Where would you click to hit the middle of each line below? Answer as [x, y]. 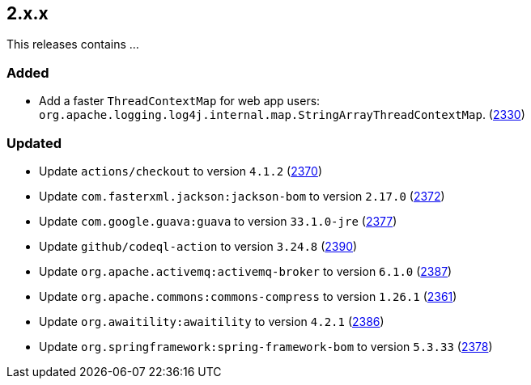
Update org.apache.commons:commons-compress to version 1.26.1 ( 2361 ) [248, 296]
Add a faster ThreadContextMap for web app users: [180, 101]
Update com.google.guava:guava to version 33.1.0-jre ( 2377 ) [218, 221]
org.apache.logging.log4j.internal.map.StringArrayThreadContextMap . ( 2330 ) [282, 115]
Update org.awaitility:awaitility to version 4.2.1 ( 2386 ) [212, 321]
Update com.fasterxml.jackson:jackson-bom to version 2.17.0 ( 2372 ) [242, 196]
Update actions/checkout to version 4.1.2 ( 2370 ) [181, 171]
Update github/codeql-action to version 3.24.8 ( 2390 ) [198, 246]
